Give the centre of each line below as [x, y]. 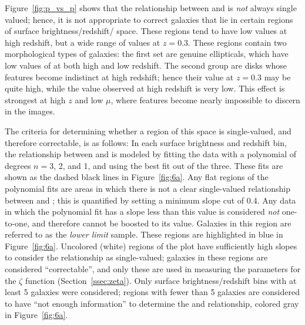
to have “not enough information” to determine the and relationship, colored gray [152, 303]
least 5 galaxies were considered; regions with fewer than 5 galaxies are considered [152, 292]
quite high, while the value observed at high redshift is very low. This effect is [145, 88]
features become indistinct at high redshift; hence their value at [119, 77]
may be [277, 77]
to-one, [17, 223]
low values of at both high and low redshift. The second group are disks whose [146, 65]
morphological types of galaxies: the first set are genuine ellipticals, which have [147, 54]
